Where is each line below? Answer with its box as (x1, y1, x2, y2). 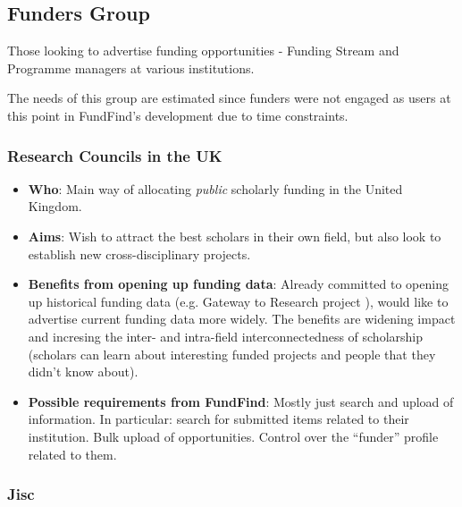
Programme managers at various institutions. (7, 58, 255, 77)
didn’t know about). (28, 362, 139, 381)
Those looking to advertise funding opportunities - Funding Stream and (7, 41, 399, 60)
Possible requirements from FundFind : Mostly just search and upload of (28, 392, 454, 410)
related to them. (28, 444, 117, 463)
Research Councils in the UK (7, 144, 223, 166)
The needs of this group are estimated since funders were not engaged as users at (7, 89, 451, 107)
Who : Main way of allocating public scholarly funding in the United (28, 179, 403, 198)
